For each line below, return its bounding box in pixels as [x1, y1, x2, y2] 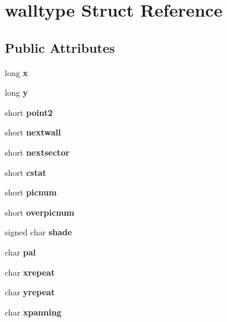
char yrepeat [5, 286, 55, 298]
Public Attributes [5, 38, 115, 56]
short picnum [5, 186, 57, 198]
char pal [5, 245, 36, 258]
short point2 [5, 106, 53, 118]
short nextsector [5, 146, 70, 158]
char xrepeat [5, 266, 55, 278]
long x [5, 66, 28, 78]
